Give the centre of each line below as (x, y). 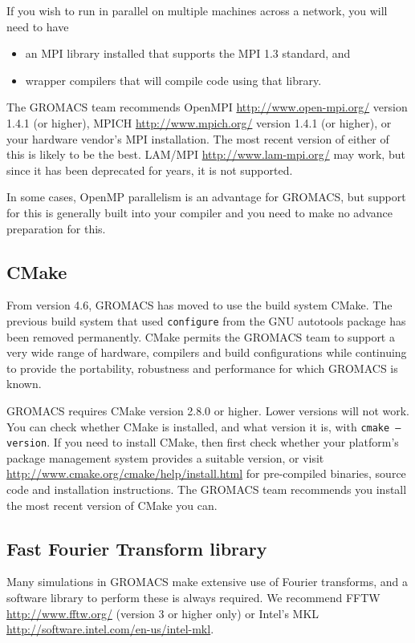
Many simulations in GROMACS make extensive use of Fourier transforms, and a (207, 582)
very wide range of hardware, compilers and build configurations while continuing (207, 352)
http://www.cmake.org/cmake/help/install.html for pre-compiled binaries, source (206, 473)
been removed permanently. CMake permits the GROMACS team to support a (201, 336)
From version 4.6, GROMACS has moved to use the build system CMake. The (199, 305)
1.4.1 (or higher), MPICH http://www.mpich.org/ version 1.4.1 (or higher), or (199, 122)
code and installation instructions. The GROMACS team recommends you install (207, 489)
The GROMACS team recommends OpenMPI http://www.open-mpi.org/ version (207, 107)
